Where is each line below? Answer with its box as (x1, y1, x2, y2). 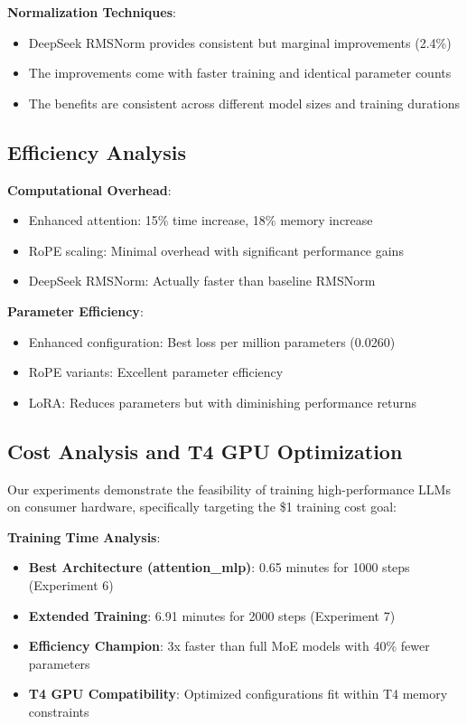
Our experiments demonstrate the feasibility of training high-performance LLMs (7, 479, 451, 498)
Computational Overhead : (7, 180, 172, 199)
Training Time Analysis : (7, 527, 161, 546)
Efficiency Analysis (7, 137, 187, 165)
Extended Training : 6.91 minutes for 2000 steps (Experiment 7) (28, 606, 396, 625)
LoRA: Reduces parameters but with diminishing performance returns (28, 392, 417, 411)
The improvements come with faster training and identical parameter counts (28, 63, 452, 82)
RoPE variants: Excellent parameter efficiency (28, 362, 284, 381)
